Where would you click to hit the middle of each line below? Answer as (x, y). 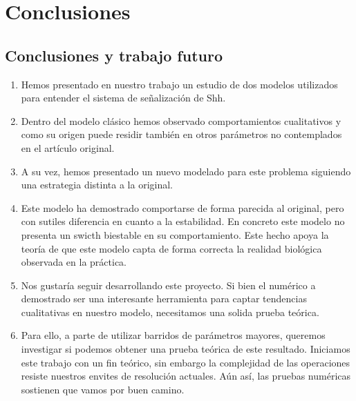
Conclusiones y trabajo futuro (114, 55)
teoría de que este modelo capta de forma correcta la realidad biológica (171, 248)
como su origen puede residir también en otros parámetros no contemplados (181, 134)
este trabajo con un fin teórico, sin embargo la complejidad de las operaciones (186, 362)
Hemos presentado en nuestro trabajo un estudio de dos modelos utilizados (179, 84)
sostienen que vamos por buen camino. (103, 389)
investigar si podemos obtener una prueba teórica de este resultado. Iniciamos (186, 349)
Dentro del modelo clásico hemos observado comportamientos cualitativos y (181, 120)
